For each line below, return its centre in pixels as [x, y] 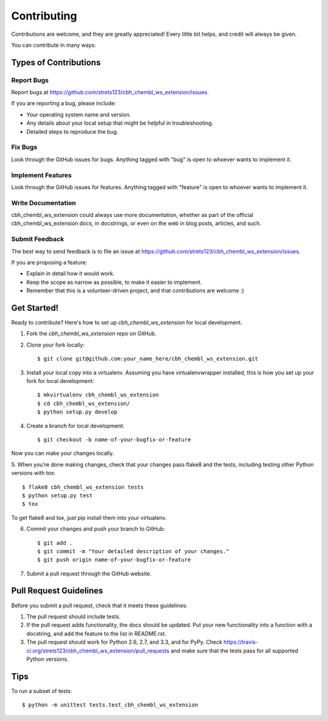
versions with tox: [33, 473]
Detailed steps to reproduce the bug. [72, 131]
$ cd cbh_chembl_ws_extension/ [84, 403]
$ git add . [55, 543]
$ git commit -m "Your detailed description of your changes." [133, 551]
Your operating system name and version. [79, 114]
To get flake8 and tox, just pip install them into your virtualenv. [89, 517]
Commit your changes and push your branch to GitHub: [96, 529]
